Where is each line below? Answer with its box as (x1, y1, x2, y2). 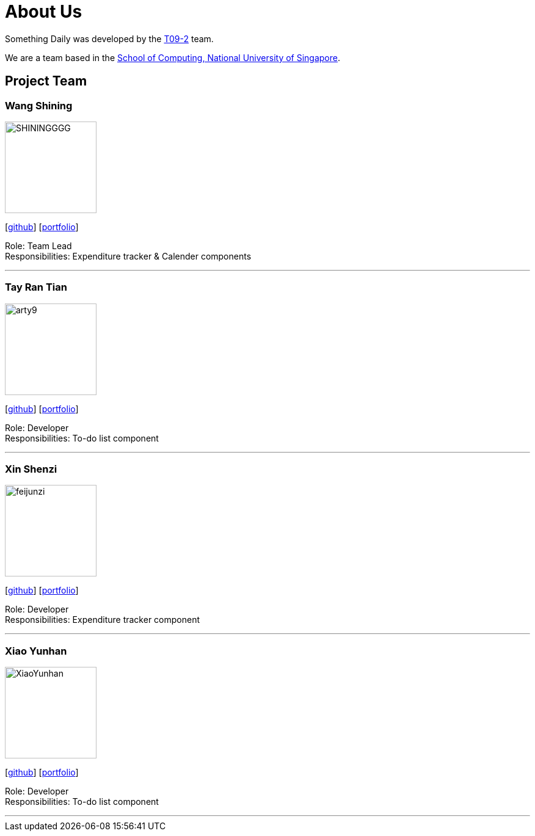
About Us (5, 1, 82, 22)
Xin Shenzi (5, 463, 57, 476)
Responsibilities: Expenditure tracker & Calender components (5, 250, 252, 261)
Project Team (5, 73, 87, 89)
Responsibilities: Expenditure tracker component (5, 614, 200, 625)
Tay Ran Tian (5, 281, 67, 294)
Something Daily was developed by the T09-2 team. (5, 33, 214, 44)
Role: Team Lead (5, 240, 72, 251)
